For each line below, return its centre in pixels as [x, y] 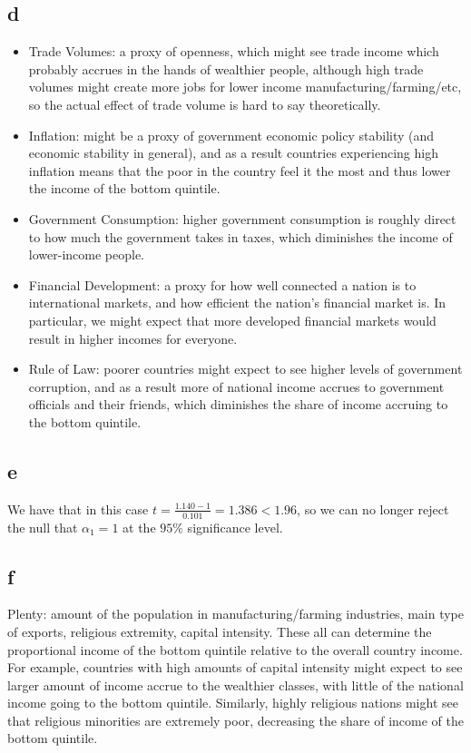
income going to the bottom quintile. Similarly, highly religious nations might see [233, 703]
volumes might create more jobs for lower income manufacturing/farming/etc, [245, 87]
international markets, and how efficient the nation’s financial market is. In [237, 303]
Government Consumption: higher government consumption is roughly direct [242, 218]
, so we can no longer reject [373, 509]
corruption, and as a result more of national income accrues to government [236, 386]
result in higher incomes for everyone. [133, 338]
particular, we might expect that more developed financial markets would [232, 320]
